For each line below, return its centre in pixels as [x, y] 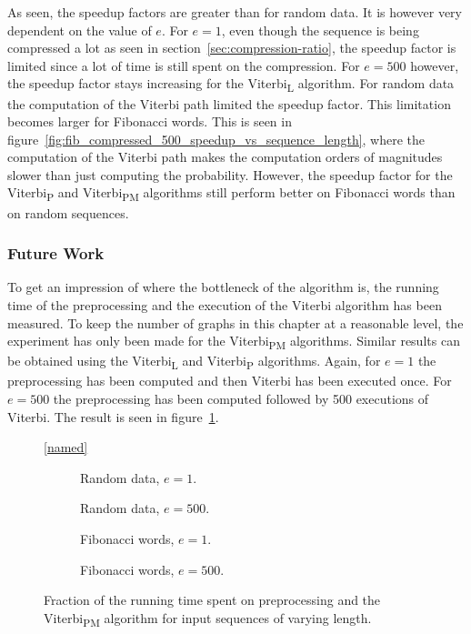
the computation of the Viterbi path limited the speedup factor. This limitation [229, 103]
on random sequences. [68, 212]
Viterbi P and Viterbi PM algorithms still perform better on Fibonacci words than [231, 194]
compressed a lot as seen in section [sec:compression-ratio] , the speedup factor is [232, 48]
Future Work [56, 253]
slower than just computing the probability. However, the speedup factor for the [230, 174]
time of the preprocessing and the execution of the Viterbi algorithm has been [225, 305]
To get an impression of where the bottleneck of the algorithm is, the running [223, 287]
